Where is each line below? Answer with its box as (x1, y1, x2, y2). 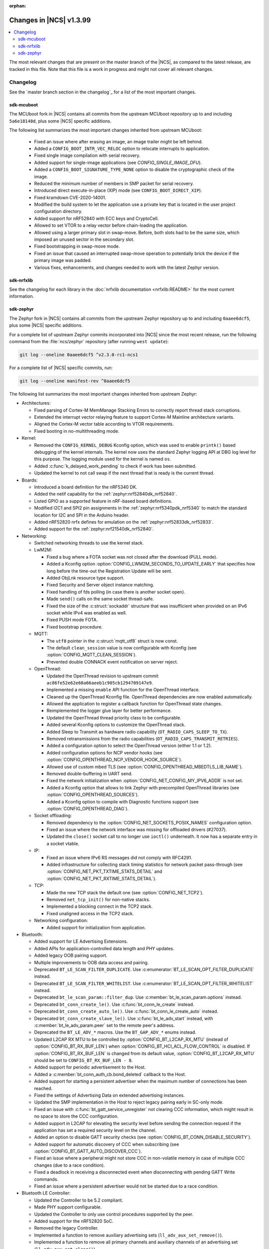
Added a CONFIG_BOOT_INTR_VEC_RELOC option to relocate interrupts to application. (34, 145, 210, 151)
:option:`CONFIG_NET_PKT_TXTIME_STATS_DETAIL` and (46, 868, 162, 874)
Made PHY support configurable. (34, 1204, 102, 1210)
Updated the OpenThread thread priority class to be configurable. (46, 714, 181, 720)
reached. (34, 1085, 53, 1091)
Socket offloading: (34, 812, 72, 819)
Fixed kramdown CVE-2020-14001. (34, 194, 107, 200)
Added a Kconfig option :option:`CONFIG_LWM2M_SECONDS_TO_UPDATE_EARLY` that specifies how (46, 561, 256, 567)
